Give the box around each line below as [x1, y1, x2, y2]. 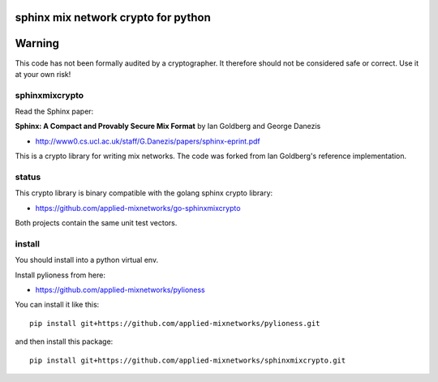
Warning [15, 36, 60, 50]
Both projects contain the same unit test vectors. [15, 218, 178, 228]
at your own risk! [15, 69, 71, 79]
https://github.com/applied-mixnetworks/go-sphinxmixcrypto [35, 203, 241, 212]
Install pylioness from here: [15, 270, 105, 280]
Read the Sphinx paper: [15, 106, 94, 117]
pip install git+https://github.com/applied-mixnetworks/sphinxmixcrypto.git [29, 355, 346, 365]
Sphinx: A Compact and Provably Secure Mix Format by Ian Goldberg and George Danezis [15, 122, 321, 131]
